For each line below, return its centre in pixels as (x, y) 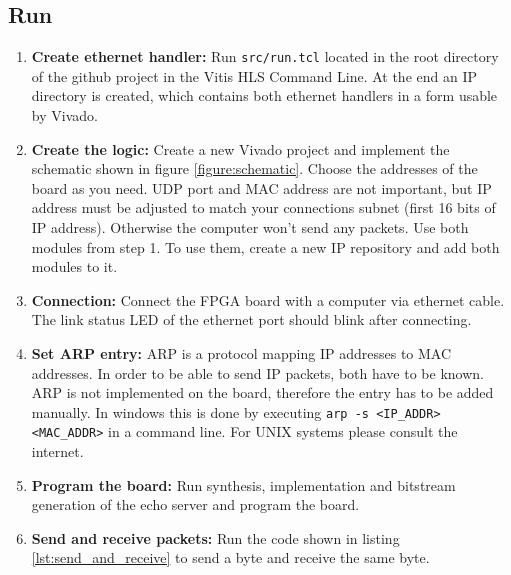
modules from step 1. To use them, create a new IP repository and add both (265, 246)
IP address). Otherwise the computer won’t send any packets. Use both (250, 227)
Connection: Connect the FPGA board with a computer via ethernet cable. (268, 299)
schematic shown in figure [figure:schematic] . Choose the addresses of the (254, 168)
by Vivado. (64, 115)
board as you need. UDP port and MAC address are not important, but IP (261, 187)
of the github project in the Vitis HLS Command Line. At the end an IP (254, 75)
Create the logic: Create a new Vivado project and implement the (240, 148)
